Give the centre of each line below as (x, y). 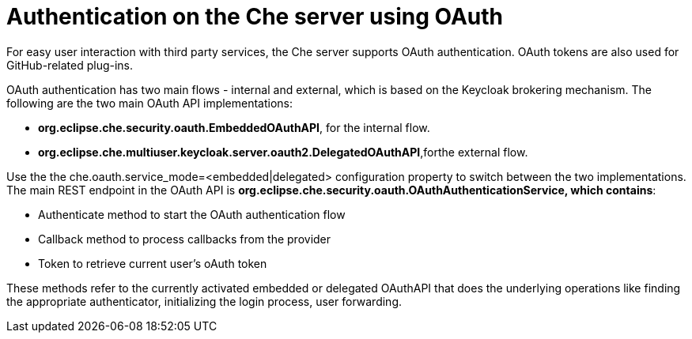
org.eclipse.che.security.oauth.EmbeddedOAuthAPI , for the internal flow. (234, 127)
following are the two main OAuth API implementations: (150, 103)
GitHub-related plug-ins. (70, 65)
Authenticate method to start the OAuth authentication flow (192, 214)
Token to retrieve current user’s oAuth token (153, 263)
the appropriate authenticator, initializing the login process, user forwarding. (204, 301)
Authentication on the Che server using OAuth (255, 17)
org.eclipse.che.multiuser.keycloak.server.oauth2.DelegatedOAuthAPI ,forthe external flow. (283, 152)
